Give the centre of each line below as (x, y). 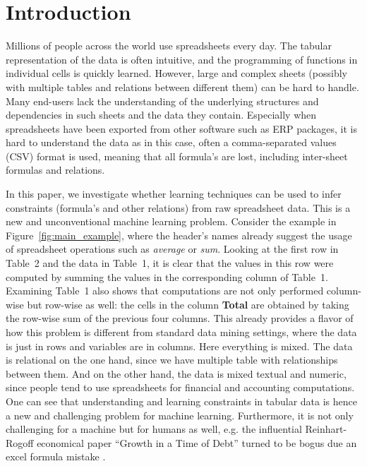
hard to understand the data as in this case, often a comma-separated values (171, 142)
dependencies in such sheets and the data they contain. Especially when (161, 115)
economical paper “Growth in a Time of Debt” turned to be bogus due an (197, 442)
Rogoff (20, 442)
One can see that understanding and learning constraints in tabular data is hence (181, 401)
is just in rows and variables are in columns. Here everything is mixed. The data (179, 346)
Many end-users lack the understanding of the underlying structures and (162, 101)
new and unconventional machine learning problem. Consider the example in (171, 221)
